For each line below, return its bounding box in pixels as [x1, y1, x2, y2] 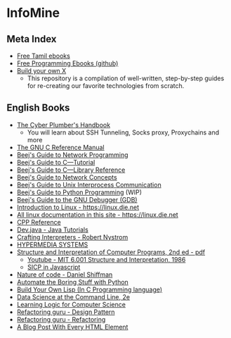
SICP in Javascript [27, 263, 81, 271]
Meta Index [6, 33, 57, 45]
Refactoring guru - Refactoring [16, 315, 106, 323]
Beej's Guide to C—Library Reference [16, 165, 126, 174]
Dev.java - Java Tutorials [16, 225, 88, 234]
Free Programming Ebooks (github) [16, 59, 119, 68]
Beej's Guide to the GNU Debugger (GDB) [16, 195, 138, 204]
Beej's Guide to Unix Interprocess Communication [16, 180, 162, 189]
